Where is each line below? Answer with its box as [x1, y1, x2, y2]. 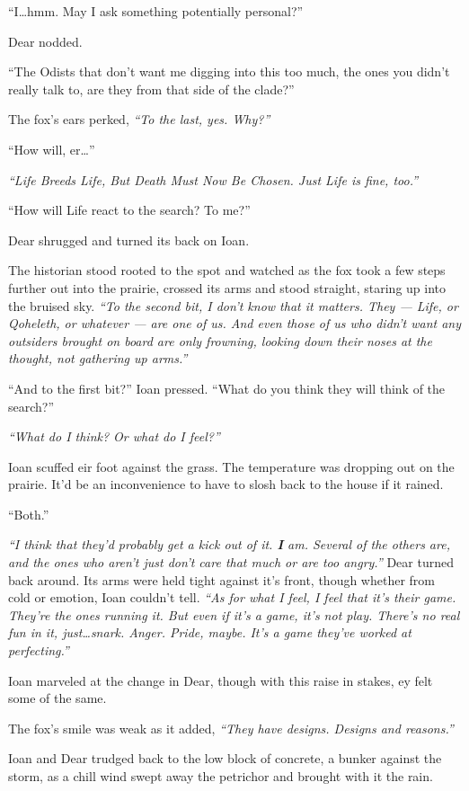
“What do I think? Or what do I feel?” [8, 427, 220, 446]
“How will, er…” [8, 139, 95, 158]
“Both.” [8, 504, 49, 523]
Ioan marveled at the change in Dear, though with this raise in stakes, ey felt [8, 671, 433, 689]
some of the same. [8, 689, 107, 707]
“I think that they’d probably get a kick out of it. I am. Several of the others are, [8, 535, 450, 554]
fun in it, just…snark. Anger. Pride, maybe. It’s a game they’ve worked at [8, 623, 411, 642]
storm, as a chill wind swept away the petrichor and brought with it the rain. [8, 767, 433, 785]
